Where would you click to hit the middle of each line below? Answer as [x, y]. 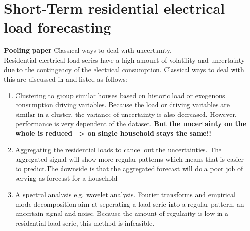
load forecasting [58, 27]
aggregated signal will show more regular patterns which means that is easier [130, 159]
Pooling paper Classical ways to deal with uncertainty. [88, 50]
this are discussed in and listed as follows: [66, 79]
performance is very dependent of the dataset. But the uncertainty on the [131, 124]
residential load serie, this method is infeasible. [85, 223]
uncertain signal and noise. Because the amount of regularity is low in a [122, 213]
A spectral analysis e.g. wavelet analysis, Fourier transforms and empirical [125, 194]
